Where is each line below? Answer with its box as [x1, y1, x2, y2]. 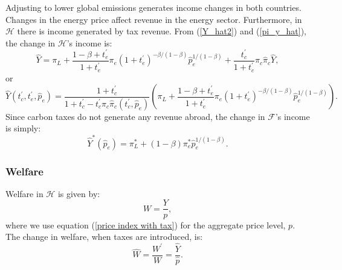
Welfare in [5, 187, 44, 199]
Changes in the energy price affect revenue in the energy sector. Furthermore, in [5, 13, 302, 25]
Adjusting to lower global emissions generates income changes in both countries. [5, 1, 302, 13]
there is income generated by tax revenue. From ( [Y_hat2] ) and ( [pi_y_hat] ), [17, 25, 307, 37]
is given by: [57, 187, 100, 199]
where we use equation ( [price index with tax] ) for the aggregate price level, [5, 218, 286, 231]
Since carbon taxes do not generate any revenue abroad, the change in [5, 110, 265, 122]
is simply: [5, 122, 41, 134]
